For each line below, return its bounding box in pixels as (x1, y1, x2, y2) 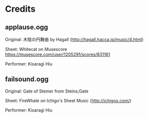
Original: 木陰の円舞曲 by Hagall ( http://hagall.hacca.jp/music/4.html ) (5, 37, 144, 42)
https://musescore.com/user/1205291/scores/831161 (5, 51, 110, 57)
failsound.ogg (5, 75, 49, 84)
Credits (5, 3, 36, 15)
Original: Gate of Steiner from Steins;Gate (5, 88, 89, 94)
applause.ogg (5, 23, 48, 31)
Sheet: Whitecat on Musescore (5, 47, 67, 52)
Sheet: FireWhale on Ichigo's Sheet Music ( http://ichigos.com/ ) (5, 97, 132, 103)
